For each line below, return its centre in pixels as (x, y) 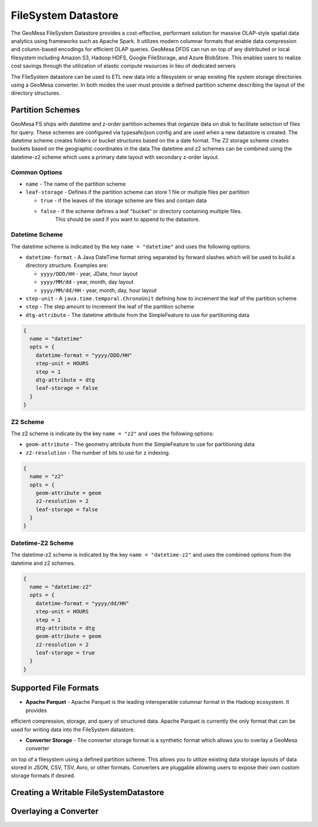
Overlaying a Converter (55, 811)
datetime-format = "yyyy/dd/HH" (82, 603)
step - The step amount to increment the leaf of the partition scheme (110, 307)
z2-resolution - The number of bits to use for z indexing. (98, 452)
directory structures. (36, 93)
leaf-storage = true (65, 653)
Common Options (37, 172)
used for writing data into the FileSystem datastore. (73, 729)
